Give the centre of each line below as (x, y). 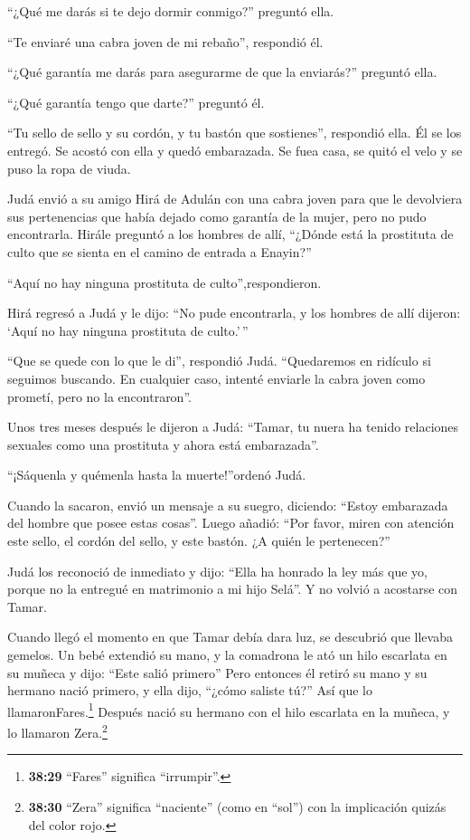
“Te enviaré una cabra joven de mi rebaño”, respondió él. (165, 41)
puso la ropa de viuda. (69, 168)
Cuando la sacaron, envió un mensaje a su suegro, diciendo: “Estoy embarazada (228, 505)
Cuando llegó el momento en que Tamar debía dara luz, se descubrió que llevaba (230, 637)
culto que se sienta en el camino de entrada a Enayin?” (160, 251)
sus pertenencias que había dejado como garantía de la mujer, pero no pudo (217, 216)
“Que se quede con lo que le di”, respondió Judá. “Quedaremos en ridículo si (219, 361)
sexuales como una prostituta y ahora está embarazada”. (163, 444)
